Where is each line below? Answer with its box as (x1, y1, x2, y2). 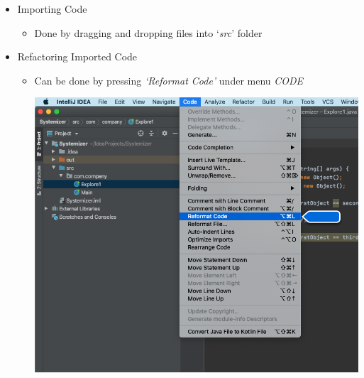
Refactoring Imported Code (17, 49, 138, 64)
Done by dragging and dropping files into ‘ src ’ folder (34, 25, 263, 40)
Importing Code (17, 1, 87, 16)
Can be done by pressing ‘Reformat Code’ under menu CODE (34, 72, 304, 87)
